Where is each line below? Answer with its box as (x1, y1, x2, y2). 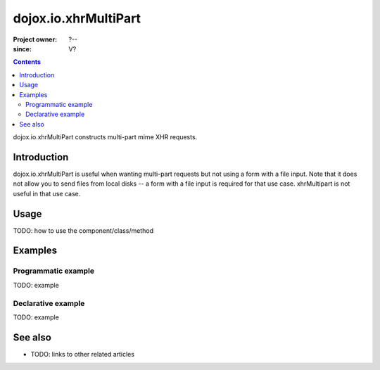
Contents (13, 58, 42, 66)
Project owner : (13, 35, 58, 44)
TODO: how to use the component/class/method (13, 226, 154, 235)
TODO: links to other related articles (30, 350, 135, 358)
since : (13, 44, 32, 53)
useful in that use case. (13, 189, 81, 198)
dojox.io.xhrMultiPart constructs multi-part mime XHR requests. (13, 133, 198, 141)
